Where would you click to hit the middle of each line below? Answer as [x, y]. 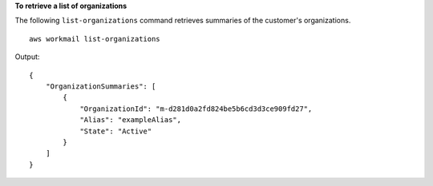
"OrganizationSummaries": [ [101, 86]
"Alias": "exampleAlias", [131, 120]
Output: [27, 57]
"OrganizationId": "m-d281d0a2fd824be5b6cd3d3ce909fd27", [196, 109]
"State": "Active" [116, 131]
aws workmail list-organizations [95, 39]
